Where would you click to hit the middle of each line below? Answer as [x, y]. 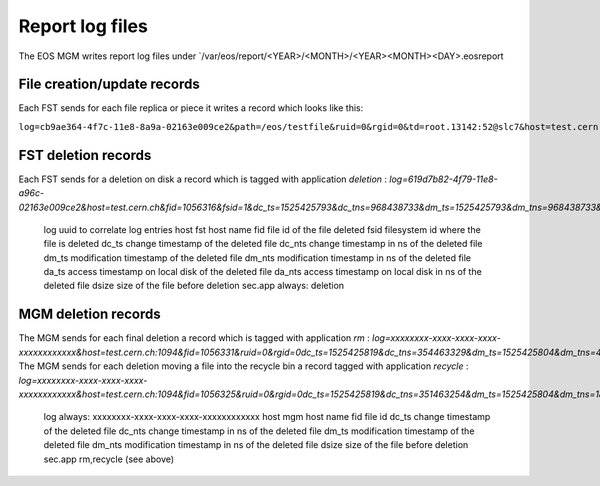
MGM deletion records [89, 314]
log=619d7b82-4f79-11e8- [444, 179]
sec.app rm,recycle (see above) [109, 459]
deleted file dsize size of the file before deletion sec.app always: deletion [194, 286]
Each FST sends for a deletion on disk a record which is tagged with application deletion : [203, 179]
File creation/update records [109, 84]
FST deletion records [85, 155]
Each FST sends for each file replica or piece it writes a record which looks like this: [191, 108]
